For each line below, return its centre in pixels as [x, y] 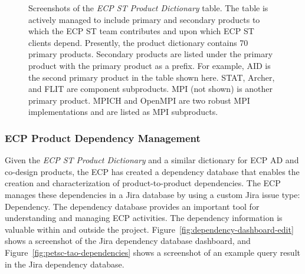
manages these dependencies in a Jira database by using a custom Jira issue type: [152, 194]
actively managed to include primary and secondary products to [144, 19]
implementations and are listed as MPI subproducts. [123, 112]
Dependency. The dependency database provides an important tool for [132, 206]
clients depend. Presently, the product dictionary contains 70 [138, 42]
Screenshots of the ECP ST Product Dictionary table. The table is [148, 8]
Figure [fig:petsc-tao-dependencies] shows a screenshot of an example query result [152, 252]
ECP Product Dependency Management [103, 138]
